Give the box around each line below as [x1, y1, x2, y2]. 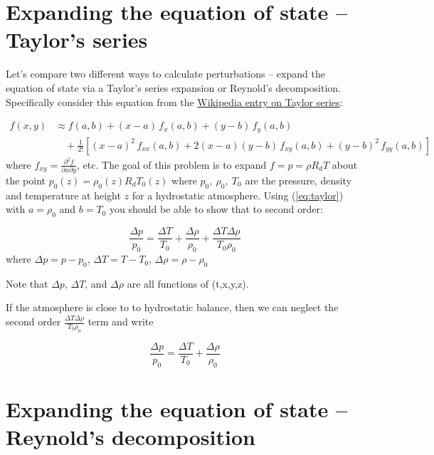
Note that [6, 276, 48, 291]
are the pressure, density [245, 173, 352, 187]
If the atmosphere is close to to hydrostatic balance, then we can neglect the [6, 300, 339, 315]
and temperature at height [6, 187, 121, 202]
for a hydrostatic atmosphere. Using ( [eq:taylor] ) [132, 187, 344, 202]
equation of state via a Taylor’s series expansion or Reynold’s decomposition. [6, 80, 342, 95]
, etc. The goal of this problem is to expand [77, 157, 267, 172]
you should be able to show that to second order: [110, 202, 323, 216]
